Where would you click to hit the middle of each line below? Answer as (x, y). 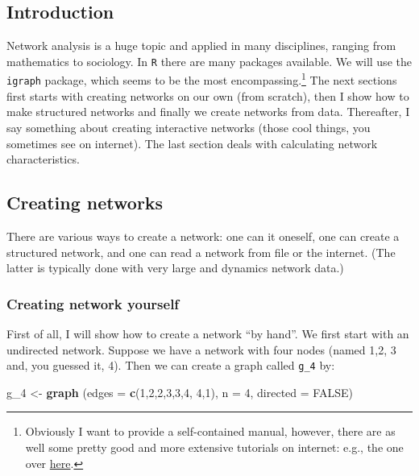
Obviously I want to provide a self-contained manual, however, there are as (210, 431)
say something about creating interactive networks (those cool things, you (189, 127)
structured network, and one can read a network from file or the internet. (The (201, 252)
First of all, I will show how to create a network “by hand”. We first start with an (208, 333)
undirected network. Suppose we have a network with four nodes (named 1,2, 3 (201, 349)
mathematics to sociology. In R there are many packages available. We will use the (209, 61)
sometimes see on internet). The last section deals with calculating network (192, 143)
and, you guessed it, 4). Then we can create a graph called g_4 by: (171, 365)
